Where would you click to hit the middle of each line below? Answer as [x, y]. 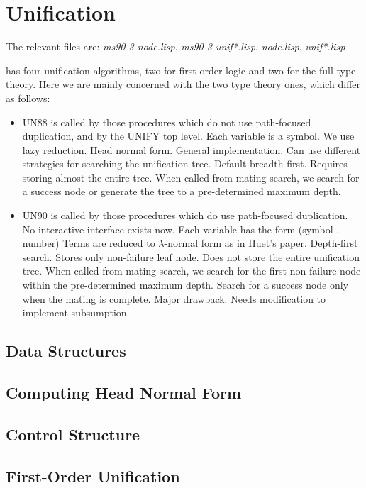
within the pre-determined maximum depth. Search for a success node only [185, 285]
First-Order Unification [93, 476]
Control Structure [73, 434]
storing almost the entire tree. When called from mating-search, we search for [191, 177]
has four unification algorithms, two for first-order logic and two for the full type [181, 70]
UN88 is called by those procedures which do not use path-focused [167, 122]
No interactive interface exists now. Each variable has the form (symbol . [181, 229]
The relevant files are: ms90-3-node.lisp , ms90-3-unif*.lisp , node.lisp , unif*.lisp [176, 46]
